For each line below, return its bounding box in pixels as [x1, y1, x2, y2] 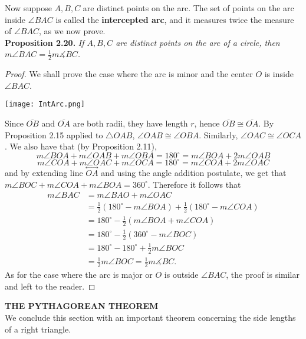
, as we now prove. [39, 25, 106, 37]
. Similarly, [199, 128, 238, 141]
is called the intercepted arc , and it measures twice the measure [55, 13, 294, 25]
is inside [264, 68, 294, 80]
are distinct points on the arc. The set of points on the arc [83, 2, 294, 14]
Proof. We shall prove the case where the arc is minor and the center [5, 68, 253, 80]
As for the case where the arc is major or [5, 268, 153, 281]
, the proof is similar [226, 268, 300, 281]
